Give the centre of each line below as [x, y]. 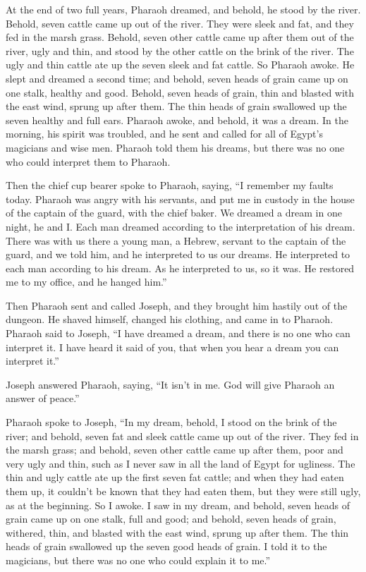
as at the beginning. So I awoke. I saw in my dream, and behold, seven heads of [178, 505]
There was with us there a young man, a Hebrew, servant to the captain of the [176, 240]
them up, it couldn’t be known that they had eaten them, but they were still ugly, [183, 491]
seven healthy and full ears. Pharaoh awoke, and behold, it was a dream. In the [177, 120]
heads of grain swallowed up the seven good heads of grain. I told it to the [166, 546]
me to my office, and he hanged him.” [86, 282]
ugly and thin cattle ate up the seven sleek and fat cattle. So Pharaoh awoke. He [180, 65]
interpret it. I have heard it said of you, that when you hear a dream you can [172, 347]
